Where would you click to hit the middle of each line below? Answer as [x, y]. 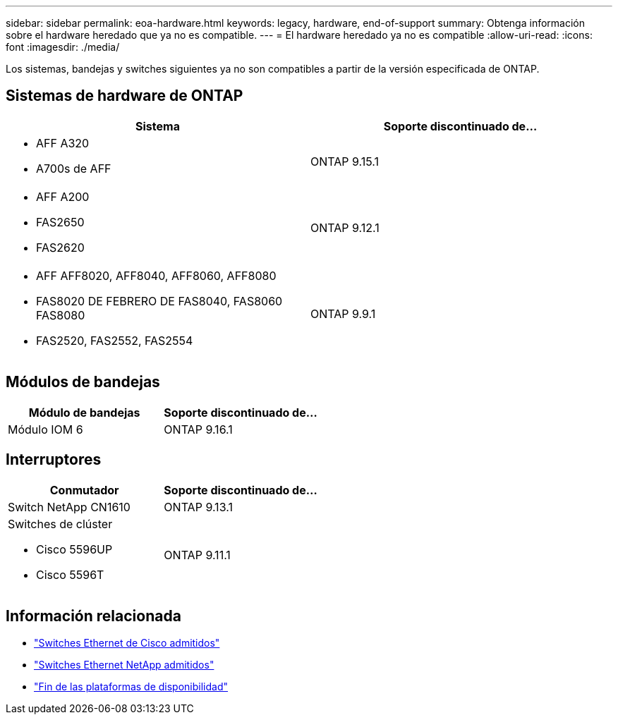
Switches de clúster [60, 524]
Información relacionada [93, 616]
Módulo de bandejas [84, 412]
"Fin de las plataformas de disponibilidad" [131, 687]
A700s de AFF [74, 168]
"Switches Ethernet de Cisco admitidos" [127, 643]
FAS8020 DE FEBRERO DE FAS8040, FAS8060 [159, 301]
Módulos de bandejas [83, 382]
